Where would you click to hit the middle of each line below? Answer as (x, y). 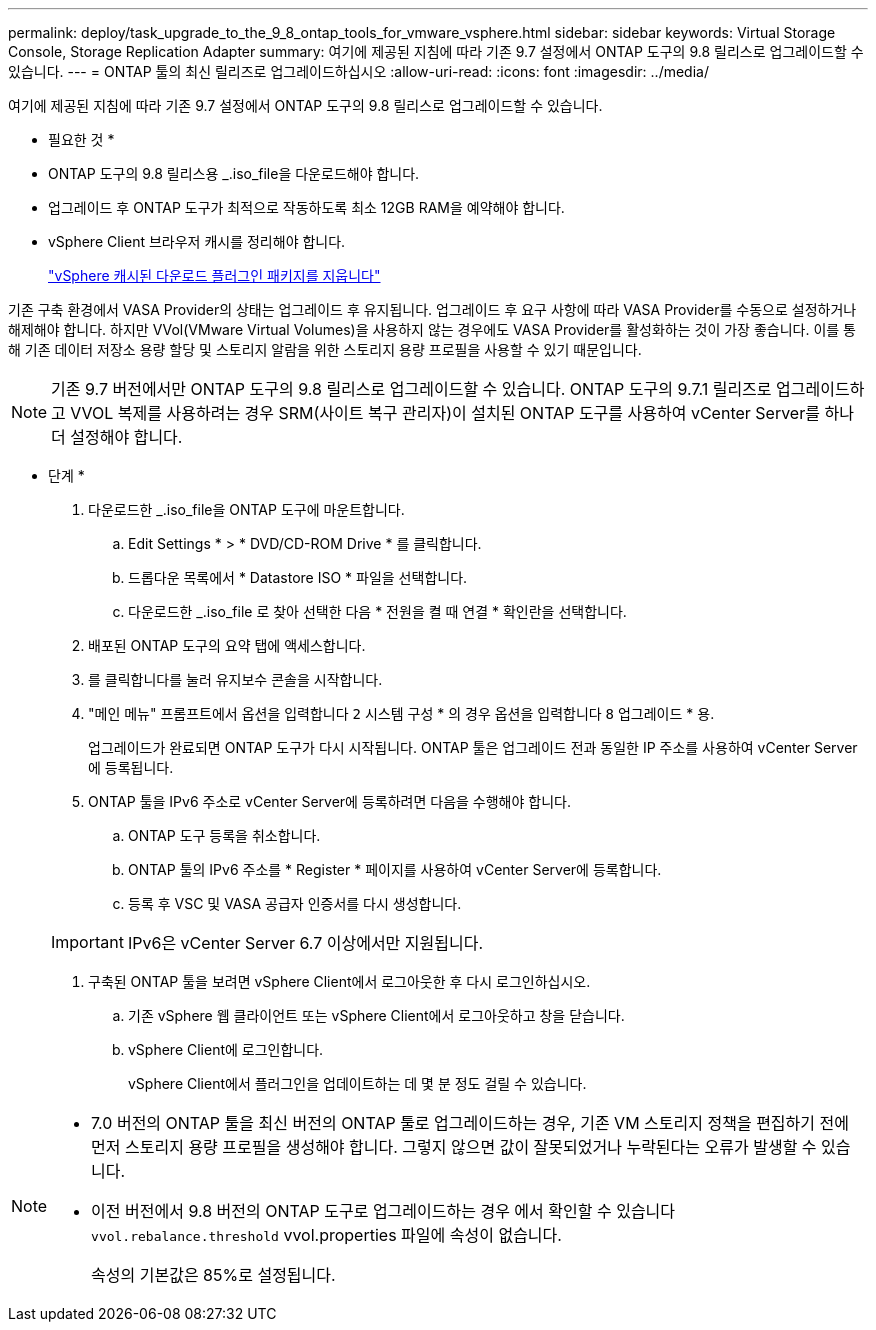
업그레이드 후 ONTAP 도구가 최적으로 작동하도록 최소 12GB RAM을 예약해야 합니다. (306, 207)
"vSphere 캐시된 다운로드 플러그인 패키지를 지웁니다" (214, 275)
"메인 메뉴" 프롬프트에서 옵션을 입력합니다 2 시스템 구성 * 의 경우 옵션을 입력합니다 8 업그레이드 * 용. (401, 713)
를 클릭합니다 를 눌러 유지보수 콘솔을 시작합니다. (235, 679)
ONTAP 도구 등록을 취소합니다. (224, 835)
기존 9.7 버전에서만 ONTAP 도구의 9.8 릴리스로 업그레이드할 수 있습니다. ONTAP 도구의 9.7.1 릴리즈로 (411, 389)
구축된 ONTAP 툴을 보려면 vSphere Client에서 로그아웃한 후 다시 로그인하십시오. (339, 981)
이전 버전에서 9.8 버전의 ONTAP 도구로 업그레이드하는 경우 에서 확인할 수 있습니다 (383, 1211)
